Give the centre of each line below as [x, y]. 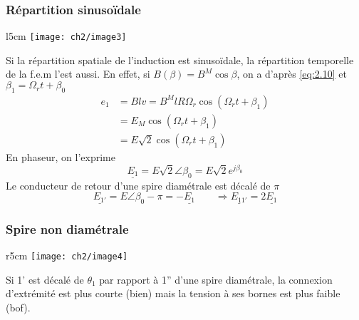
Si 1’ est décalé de [45, 279]
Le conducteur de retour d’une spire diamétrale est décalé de [138, 185]
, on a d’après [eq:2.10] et [292, 74]
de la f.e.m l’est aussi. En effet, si [78, 74]
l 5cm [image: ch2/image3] [66, 36]
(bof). [18, 307]
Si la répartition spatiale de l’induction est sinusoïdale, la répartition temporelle [180, 60]
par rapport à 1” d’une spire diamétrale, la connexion [216, 279]
